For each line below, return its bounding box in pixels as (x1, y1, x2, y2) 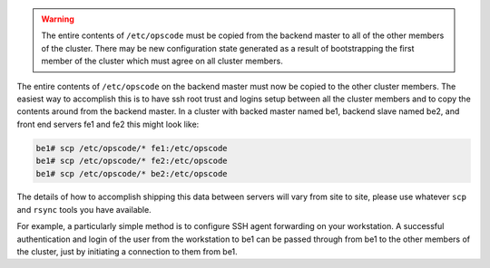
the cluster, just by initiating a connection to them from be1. (16, 246, 238, 257)
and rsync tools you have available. (16, 204, 152, 215)
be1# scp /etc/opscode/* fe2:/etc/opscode (35, 156, 228, 167)
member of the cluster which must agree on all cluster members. (41, 55, 283, 67)
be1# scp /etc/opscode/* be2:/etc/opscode (35, 168, 228, 178)
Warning (41, 14, 74, 24)
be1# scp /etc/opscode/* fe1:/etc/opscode (35, 143, 228, 153)
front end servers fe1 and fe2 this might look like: (16, 119, 200, 129)
